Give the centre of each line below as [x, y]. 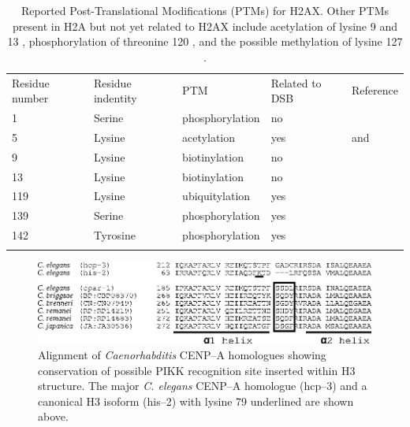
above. [53, 416]
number [30, 98]
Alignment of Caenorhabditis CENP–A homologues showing [182, 355]
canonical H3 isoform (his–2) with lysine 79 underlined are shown [196, 401]
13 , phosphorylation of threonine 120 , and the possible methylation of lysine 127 [205, 41]
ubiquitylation [216, 196]
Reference [375, 90]
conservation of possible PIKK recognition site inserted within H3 [197, 370]
